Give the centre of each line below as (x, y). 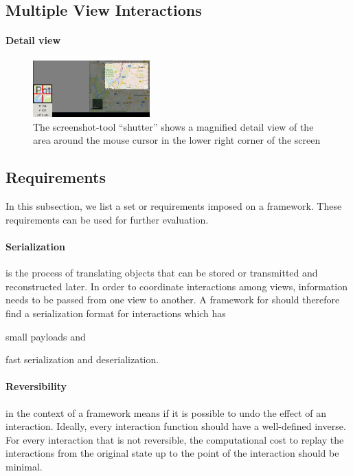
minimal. (24, 466)
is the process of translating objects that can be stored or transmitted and (162, 273)
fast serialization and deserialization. (82, 359)
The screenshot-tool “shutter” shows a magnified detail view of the (173, 126)
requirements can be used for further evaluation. (107, 219)
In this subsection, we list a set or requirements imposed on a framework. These (174, 206)
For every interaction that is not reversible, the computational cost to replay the (175, 439)
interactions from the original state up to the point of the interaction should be (172, 453)
